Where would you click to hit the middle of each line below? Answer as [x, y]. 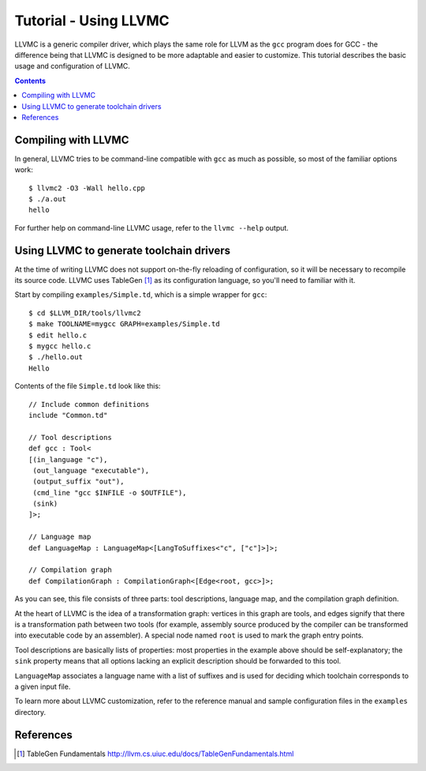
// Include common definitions [89, 404]
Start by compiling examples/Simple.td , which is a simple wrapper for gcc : [141, 295]
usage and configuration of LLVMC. [72, 66]
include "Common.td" [68, 415]
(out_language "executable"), [91, 470]
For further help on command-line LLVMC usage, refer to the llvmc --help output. [152, 228]
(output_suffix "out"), [78, 481]
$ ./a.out [47, 199]
